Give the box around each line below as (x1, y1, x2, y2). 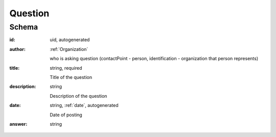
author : (9, 46, 26, 52)
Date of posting (50, 112, 83, 118)
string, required (50, 65, 82, 71)
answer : (9, 121, 28, 127)
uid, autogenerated (50, 37, 90, 43)
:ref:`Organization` (50, 46, 88, 52)
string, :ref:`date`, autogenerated (50, 102, 119, 108)
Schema (9, 22, 38, 32)
